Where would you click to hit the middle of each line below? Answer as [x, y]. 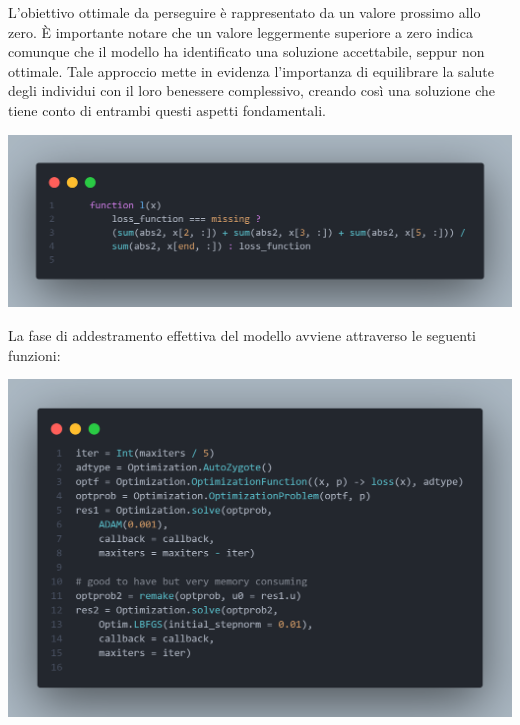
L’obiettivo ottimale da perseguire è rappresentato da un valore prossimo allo [244, 12]
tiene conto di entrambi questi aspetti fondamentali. [167, 109]
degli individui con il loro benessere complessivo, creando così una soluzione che [252, 90]
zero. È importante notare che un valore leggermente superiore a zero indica [240, 31]
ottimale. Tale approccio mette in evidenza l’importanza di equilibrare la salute [251, 70]
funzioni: [34, 354]
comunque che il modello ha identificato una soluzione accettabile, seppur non [246, 51]
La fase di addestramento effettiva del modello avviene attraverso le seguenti [242, 334]
